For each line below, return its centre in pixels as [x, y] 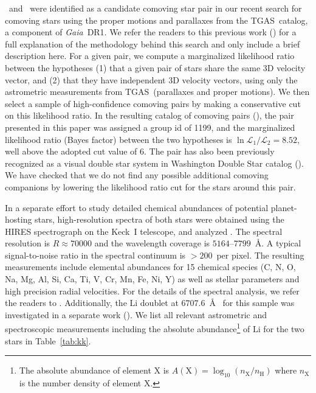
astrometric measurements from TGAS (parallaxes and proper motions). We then [157, 92]
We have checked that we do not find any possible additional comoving [137, 175]
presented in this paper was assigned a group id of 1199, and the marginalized [150, 127]
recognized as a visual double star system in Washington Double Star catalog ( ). [154, 163]
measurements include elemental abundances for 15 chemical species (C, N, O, [150, 267]
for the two [284, 329]
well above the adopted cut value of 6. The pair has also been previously [140, 151]
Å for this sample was [252, 303]
